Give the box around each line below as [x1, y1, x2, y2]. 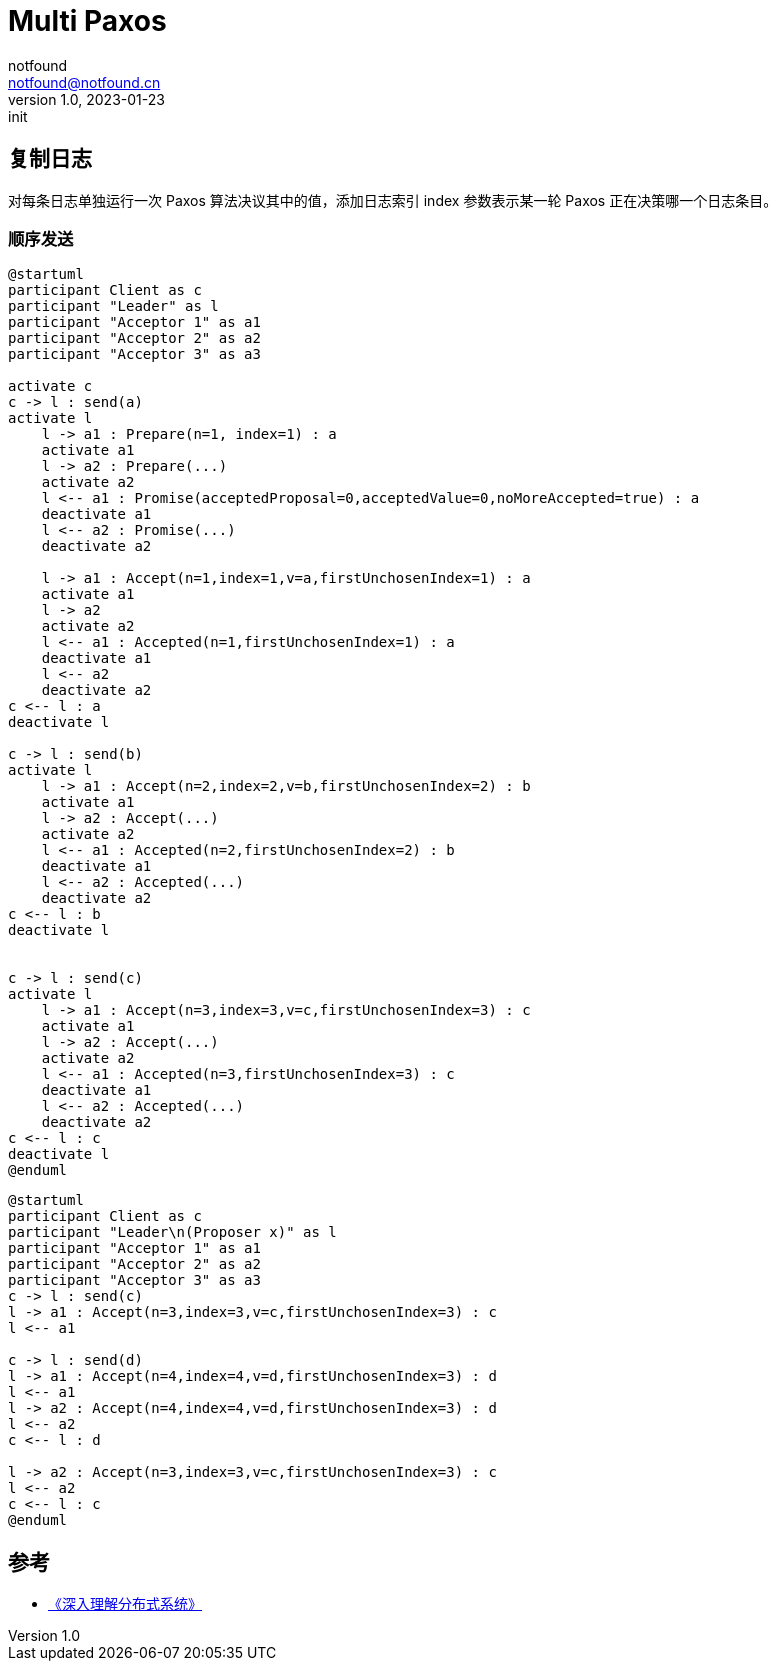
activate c [8, 378, 93, 395]
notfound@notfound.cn [8, 73, 161, 91]
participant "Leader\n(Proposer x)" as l [8, 1224, 337, 1241]
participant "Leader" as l [8, 298, 219, 315]
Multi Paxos [8, 4, 167, 38]
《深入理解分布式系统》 [48, 1595, 202, 1613]
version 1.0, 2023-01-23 [8, 90, 165, 108]
